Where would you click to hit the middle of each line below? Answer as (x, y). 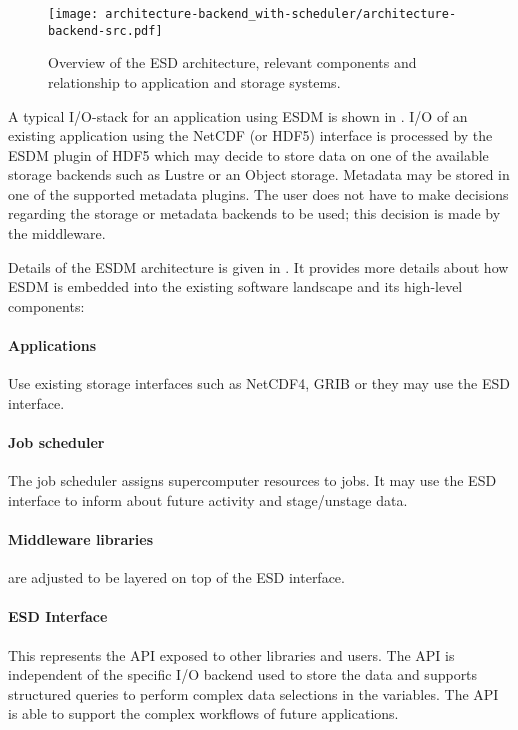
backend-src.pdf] (105, 30)
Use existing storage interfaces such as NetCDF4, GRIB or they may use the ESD (259, 383)
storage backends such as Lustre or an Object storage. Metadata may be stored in (259, 174)
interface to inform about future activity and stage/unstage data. (208, 499)
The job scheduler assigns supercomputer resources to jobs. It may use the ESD (252, 480)
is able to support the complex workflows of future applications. (203, 713)
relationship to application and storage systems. (194, 81)
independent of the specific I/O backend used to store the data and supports (243, 674)
